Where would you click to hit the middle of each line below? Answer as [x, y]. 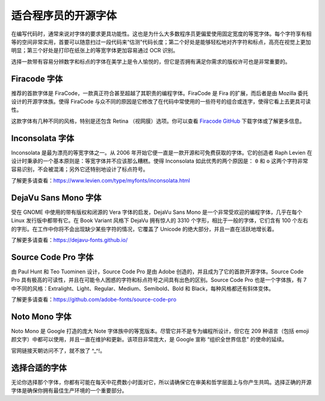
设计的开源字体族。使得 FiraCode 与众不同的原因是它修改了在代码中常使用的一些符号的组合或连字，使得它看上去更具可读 [161, 102]
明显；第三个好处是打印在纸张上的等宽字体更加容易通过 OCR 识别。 [95, 51]
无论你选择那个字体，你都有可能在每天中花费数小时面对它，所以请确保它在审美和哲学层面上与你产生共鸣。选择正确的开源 [161, 382]
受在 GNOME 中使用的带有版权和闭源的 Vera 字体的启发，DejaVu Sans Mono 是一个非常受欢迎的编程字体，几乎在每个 [157, 212]
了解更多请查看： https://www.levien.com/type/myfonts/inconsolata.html [101, 180]
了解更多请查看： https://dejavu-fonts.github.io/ [70, 240]
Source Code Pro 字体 [52, 257]
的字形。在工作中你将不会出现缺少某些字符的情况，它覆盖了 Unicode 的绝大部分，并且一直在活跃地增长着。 [144, 229]
